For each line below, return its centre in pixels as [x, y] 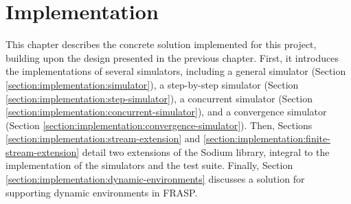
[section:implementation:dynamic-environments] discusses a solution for [155, 179]
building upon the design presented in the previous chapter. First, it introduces [172, 57]
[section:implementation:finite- [267, 138]
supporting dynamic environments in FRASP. [102, 192]
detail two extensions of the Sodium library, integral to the [206, 151]
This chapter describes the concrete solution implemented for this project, [161, 44]
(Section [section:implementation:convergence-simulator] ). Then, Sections [159, 125]
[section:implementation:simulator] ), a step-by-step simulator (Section [152, 84]
